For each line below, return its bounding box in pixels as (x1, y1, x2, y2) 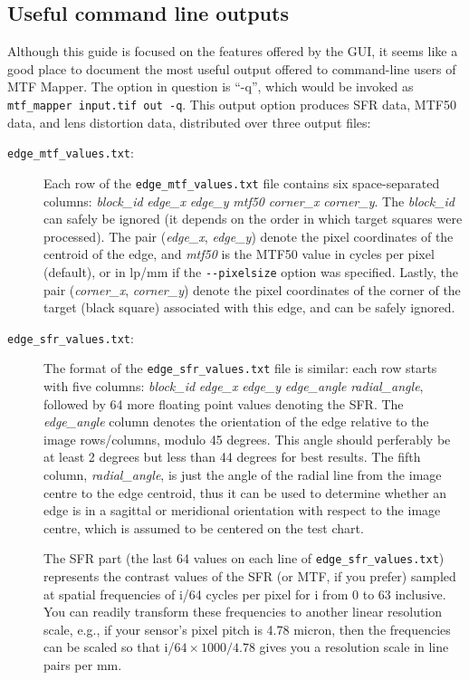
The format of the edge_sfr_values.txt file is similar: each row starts (43, 359, 437, 378)
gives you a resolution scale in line (259, 637, 449, 656)
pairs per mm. (43, 656, 122, 675)
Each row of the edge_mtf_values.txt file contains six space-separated (43, 173, 440, 192)
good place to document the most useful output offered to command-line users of (7, 59, 456, 78)
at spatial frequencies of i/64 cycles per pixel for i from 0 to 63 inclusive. (43, 584, 446, 603)
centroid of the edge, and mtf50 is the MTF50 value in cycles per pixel (43, 244, 435, 263)
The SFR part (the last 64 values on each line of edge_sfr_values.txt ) (43, 549, 445, 568)
